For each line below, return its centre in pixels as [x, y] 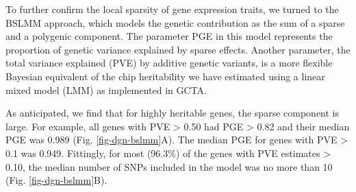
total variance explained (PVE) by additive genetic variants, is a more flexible [169, 63]
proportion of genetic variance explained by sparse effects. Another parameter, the [178, 49]
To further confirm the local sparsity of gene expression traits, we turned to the [172, 9]
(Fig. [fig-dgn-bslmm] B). [56, 180]
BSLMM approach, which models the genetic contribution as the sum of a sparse [175, 22]
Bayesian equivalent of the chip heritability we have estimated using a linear [165, 76]
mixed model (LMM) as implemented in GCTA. [106, 89]
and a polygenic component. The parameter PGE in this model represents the [169, 36]
